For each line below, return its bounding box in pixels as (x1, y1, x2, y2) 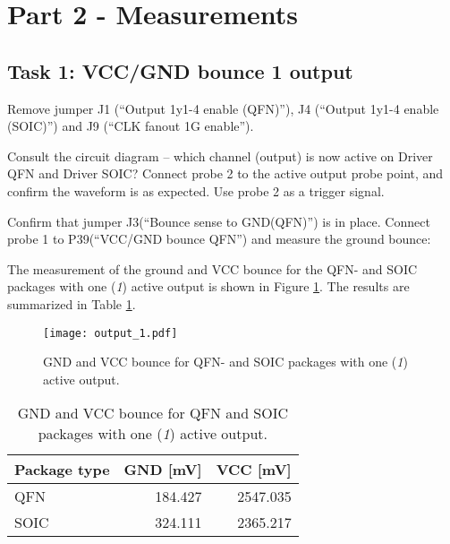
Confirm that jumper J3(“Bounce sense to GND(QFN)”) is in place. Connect (7, 212, 430, 230)
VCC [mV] (216, 459, 292, 480)
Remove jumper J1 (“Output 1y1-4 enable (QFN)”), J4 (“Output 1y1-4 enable (7, 99, 439, 117)
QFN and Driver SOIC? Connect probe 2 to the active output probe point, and (7, 164, 444, 183)
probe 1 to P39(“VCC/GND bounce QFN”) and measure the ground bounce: (7, 229, 431, 248)
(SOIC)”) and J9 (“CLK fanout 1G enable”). (7, 117, 254, 135)
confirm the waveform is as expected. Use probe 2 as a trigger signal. (7, 181, 385, 200)
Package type (14, 459, 110, 480)
